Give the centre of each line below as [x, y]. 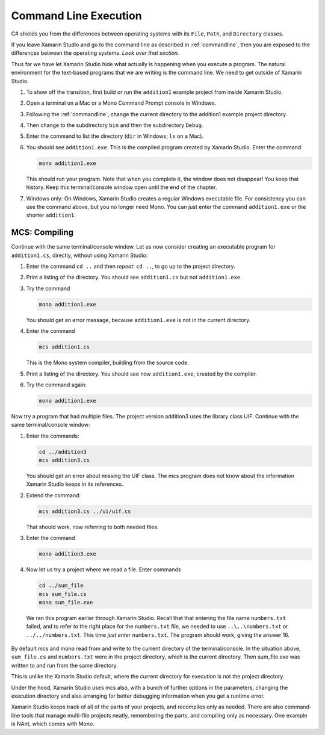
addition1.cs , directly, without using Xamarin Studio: [79, 255]
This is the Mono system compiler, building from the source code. [107, 363]
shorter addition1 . [51, 215]
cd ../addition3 [63, 452]
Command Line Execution [76, 16]
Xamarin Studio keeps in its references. [75, 484]
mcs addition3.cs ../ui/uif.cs [85, 511]
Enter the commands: [53, 436]
